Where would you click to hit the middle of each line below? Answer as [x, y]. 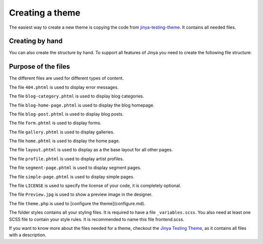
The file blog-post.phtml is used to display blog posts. [66, 114]
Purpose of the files [39, 66]
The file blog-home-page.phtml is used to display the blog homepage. [82, 105]
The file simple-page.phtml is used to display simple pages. [72, 177]
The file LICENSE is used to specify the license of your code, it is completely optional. [95, 186]
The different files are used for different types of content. [66, 78]
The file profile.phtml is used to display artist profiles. [66, 159]
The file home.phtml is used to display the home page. [65, 141]
